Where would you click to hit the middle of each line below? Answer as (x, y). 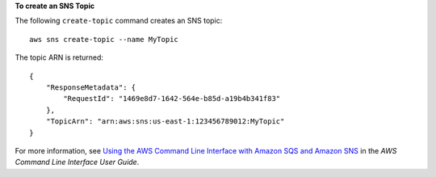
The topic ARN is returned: (59, 57)
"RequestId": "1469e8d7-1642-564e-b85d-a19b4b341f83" (172, 99)
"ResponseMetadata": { (91, 87)
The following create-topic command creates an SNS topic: (119, 21)
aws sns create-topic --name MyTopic (104, 39)
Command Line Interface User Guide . (77, 162)
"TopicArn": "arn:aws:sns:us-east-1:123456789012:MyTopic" (165, 122)
